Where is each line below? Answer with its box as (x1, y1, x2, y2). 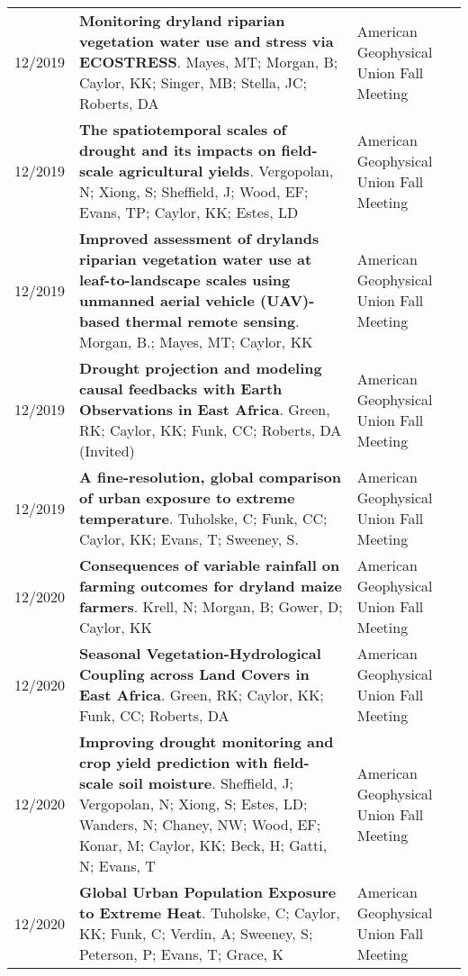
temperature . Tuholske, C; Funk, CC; (79, 508, 328, 529)
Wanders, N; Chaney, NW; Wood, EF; (79, 814, 321, 835)
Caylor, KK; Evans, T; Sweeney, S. (79, 529, 299, 549)
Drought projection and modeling (79, 357, 322, 378)
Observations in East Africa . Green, (79, 399, 330, 420)
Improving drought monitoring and (79, 731, 334, 752)
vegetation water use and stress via (79, 31, 334, 51)
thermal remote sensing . (125, 311, 300, 331)
